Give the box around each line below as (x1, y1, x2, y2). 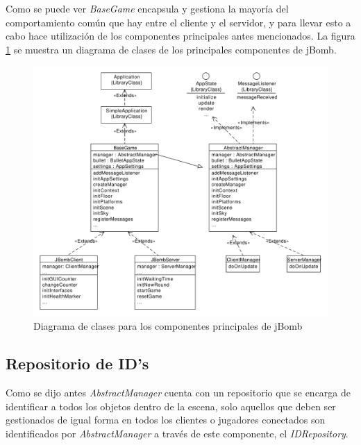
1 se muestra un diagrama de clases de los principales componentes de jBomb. (6, 42, 337, 56)
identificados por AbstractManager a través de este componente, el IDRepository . (6, 426, 349, 440)
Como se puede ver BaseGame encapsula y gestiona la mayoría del (6, 1, 289, 15)
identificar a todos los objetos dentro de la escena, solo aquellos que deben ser (6, 398, 336, 413)
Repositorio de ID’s (6, 353, 149, 374)
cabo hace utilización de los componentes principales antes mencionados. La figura (6, 28, 355, 43)
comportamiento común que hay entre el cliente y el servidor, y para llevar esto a (6, 15, 351, 29)
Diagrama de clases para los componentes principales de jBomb (33, 319, 303, 333)
